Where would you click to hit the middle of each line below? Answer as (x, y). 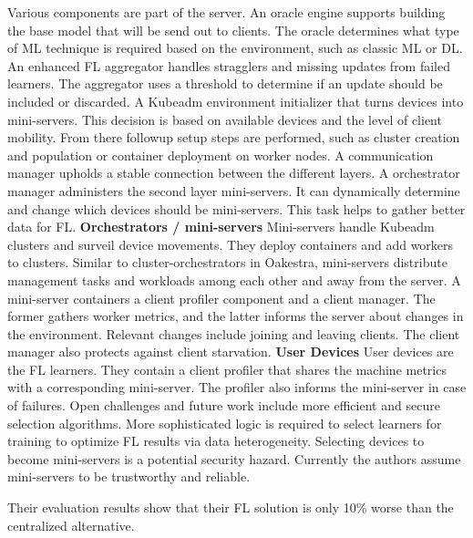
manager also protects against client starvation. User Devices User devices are (231, 352)
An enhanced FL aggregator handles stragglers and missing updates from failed (229, 65)
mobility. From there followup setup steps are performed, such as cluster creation (234, 137)
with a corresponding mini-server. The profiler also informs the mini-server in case (237, 387)
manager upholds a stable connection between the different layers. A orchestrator (234, 173)
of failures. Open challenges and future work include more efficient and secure (224, 405)
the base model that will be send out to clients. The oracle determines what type (233, 30)
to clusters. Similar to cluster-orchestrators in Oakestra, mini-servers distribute (227, 262)
